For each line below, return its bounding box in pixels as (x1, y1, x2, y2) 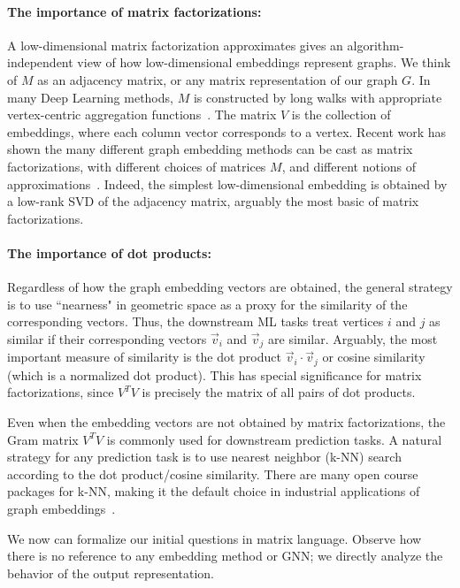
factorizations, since (7, 383, 114, 401)
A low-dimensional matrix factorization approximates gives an (7, 35, 343, 54)
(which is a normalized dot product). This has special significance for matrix (7, 365, 422, 384)
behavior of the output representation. (7, 563, 214, 582)
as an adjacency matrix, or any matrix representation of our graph (37, 70, 398, 88)
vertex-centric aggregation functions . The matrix (7, 105, 277, 124)
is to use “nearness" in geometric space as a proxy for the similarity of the (7, 294, 408, 313)
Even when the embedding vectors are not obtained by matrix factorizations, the (7, 413, 446, 431)
